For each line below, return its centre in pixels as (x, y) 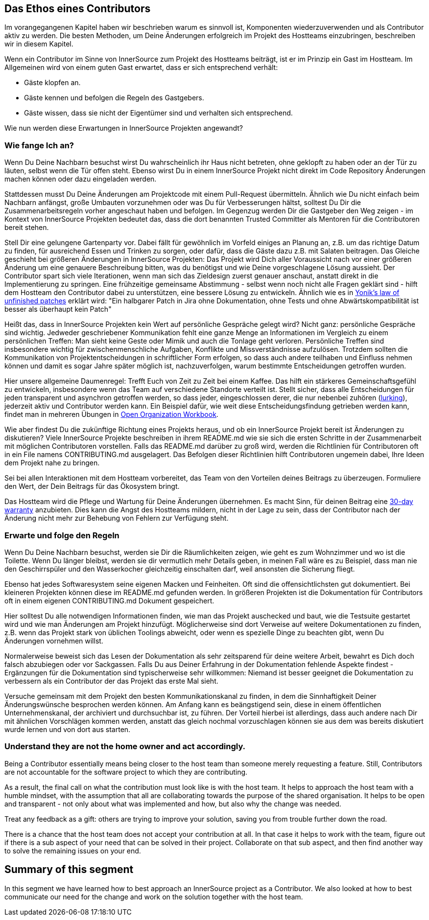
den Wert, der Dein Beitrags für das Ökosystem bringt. (92, 486)
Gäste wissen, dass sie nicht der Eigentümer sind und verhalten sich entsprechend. (158, 113)
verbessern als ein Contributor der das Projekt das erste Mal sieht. (111, 681)
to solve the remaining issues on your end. (73, 851)
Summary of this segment (69, 870)
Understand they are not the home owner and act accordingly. (125, 747)
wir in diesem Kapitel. (39, 44)
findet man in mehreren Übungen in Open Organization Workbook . (111, 414)
